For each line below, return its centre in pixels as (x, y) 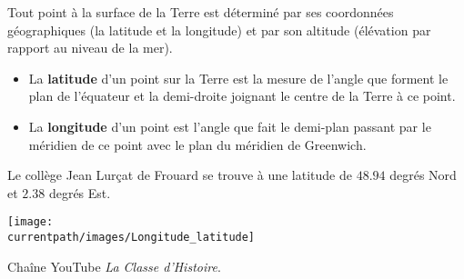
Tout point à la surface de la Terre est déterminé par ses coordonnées (201, 12)
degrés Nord (423, 175)
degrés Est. (80, 192)
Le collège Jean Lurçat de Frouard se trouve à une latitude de (180, 175)
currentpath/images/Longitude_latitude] (131, 237)
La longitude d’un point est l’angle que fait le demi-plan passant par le (230, 126)
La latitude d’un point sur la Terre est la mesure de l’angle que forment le (238, 78)
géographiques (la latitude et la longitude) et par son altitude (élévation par (219, 30)
